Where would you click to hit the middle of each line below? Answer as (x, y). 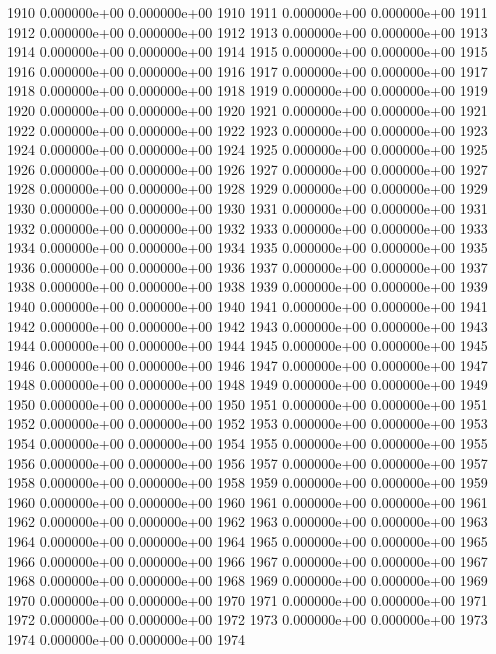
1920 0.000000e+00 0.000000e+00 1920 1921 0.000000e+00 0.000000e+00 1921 (247, 109)
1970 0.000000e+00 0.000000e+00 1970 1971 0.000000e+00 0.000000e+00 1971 (247, 599)
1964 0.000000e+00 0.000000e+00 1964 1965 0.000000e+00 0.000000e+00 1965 (247, 541)
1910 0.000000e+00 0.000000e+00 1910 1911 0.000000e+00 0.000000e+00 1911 (247, 12)
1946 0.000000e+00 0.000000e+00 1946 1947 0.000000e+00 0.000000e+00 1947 (247, 364)
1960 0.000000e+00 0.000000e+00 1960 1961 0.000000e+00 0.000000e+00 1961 (247, 501)
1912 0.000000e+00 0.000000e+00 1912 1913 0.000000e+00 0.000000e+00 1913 (247, 31)
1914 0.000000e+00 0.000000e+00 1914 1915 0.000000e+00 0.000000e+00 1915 (247, 51)
